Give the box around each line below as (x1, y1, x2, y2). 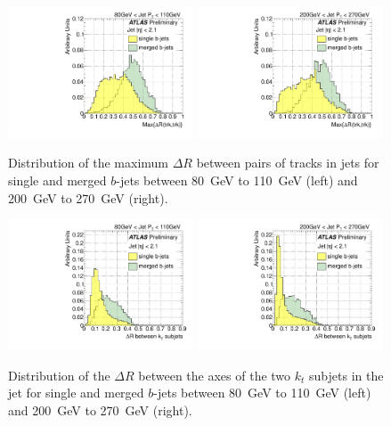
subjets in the (309, 365, 384, 384)
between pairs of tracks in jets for (196, 153, 379, 172)
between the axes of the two (138, 365, 291, 384)
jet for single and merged (8, 383, 144, 402)
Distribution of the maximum (8, 153, 168, 172)
